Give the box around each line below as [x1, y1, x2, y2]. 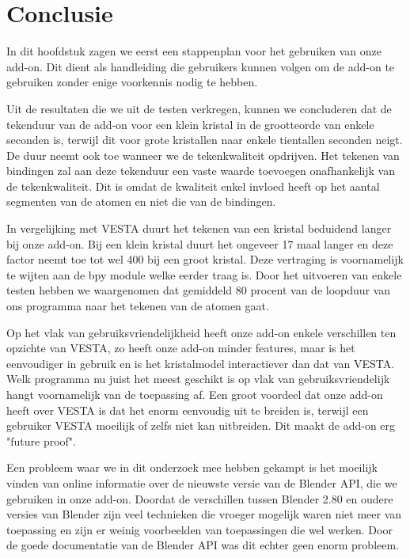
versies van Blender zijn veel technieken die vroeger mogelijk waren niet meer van [6, 506, 402, 522]
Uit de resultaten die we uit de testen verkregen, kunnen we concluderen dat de [6, 100, 392, 116]
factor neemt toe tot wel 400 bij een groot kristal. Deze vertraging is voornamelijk [6, 251, 404, 268]
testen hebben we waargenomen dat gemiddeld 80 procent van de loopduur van [6, 282, 391, 298]
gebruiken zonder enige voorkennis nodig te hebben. [6, 74, 258, 90]
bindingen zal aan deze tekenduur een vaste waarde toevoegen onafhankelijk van [6, 162, 395, 179]
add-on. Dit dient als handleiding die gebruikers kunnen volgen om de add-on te [6, 58, 395, 74]
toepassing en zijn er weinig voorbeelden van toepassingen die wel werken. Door [6, 521, 393, 537]
